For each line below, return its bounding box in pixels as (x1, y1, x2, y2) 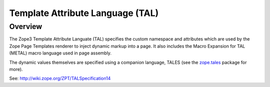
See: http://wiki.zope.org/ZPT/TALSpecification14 (9, 75, 111, 81)
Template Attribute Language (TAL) (9, 7, 159, 18)
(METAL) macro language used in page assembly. (9, 50, 112, 56)
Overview (9, 22, 42, 31)
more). (9, 66, 23, 72)
